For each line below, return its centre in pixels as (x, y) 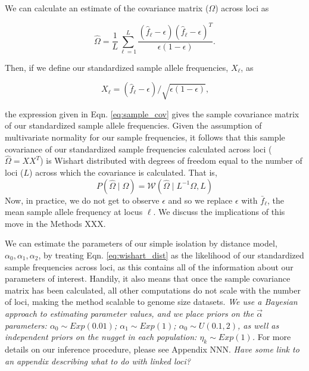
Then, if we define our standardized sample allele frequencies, (117, 67)
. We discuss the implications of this (219, 212)
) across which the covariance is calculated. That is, (123, 172)
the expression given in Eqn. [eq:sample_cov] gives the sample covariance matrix (152, 113)
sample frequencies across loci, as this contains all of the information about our (149, 266)
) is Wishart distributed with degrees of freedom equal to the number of (171, 160)
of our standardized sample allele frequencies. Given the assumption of (133, 125)
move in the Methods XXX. (55, 223)
